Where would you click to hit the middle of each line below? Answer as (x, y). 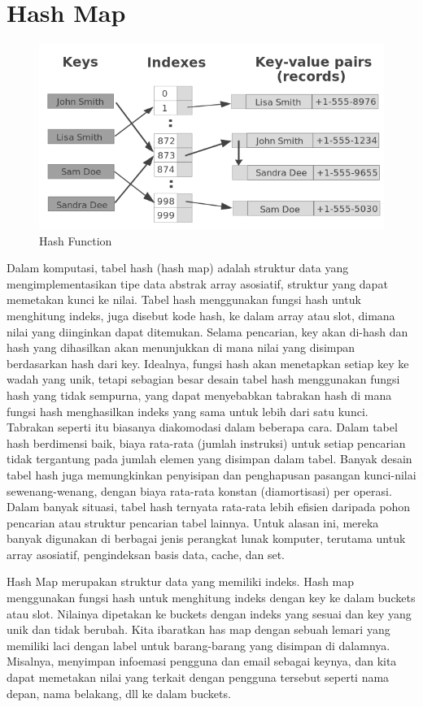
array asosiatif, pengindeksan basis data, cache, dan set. (146, 554)
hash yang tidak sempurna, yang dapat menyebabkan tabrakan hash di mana (199, 395)
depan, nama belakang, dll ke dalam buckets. (119, 693)
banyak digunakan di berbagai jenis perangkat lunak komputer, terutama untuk (206, 538)
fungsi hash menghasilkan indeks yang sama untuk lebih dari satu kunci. (188, 411)
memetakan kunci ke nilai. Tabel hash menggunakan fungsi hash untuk (184, 299)
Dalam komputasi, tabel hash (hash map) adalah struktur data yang (178, 268)
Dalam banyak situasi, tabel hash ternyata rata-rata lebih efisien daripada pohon (209, 507)
